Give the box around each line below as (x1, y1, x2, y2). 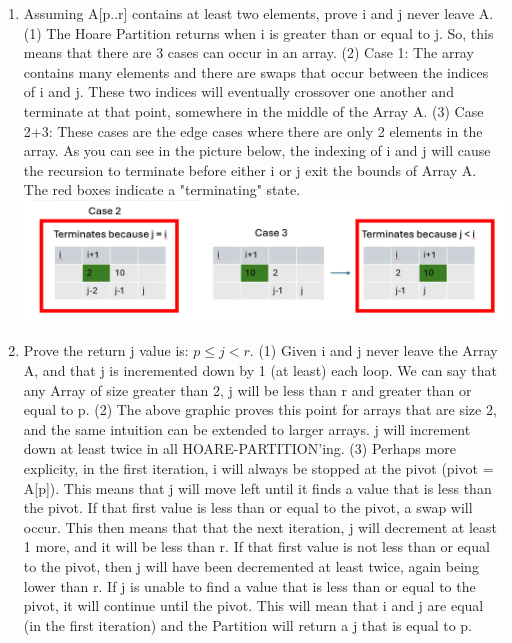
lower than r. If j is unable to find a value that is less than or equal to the (23, 575, 476, 596)
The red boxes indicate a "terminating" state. (23, 179, 301, 200)
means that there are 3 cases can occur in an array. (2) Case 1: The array (23, 42, 474, 63)
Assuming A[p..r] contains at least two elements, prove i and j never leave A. (23, 3, 494, 23)
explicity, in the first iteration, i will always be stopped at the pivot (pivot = (23, 457, 494, 478)
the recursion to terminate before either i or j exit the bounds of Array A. (23, 159, 477, 180)
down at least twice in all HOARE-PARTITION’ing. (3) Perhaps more (23, 438, 456, 459)
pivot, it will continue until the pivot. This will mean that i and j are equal (23, 595, 484, 616)
